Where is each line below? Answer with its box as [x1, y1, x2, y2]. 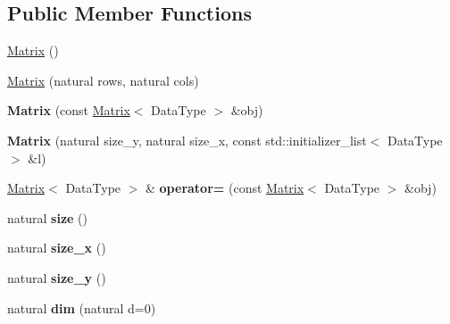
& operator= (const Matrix [146, 179, 304, 197]
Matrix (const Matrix [7, 101, 130, 120]
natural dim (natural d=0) [7, 298, 156, 317]
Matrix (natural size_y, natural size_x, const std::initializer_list [7, 130, 367, 149]
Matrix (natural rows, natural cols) [7, 71, 199, 89]
